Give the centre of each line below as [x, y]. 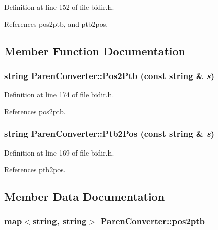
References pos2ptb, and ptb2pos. [56, 23]
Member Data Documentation [85, 197]
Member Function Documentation [95, 51]
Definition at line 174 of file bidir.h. [59, 94]
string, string [60, 221]
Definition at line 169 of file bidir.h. [59, 152]
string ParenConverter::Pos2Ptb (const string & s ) [110, 75]
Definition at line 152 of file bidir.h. [59, 7]
